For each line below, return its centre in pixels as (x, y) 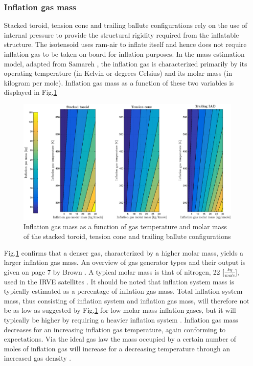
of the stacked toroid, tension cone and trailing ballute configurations (127, 236)
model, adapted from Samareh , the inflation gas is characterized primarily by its (126, 63)
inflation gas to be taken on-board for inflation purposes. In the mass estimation (124, 54)
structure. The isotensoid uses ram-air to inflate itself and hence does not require (125, 44)
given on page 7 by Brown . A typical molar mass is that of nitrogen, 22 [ (114, 271)
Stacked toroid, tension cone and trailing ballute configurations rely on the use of (126, 25)
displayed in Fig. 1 (31, 92)
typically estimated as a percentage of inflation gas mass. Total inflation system (123, 291)
